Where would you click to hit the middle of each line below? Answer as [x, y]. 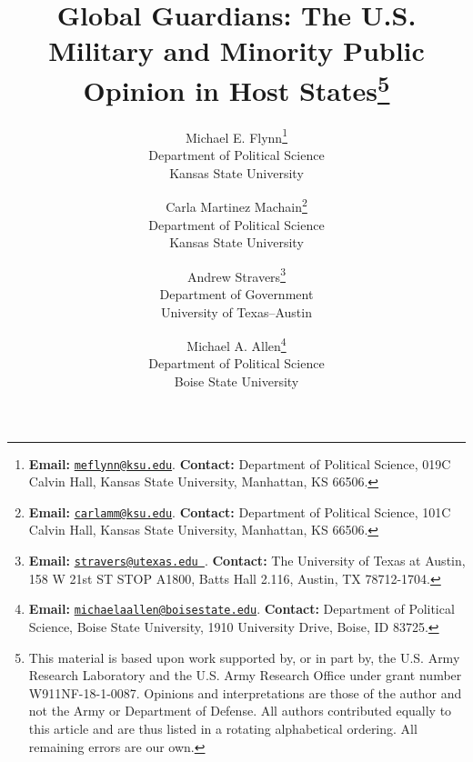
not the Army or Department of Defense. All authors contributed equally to [240, 711]
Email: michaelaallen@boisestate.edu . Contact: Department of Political [242, 609]
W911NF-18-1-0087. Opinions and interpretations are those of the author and [245, 692]
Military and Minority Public [236, 50]
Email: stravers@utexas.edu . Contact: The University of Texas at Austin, [247, 561]
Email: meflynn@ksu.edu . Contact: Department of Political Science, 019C [240, 463]
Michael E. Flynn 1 [236, 135]
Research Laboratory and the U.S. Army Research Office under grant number [245, 675]
